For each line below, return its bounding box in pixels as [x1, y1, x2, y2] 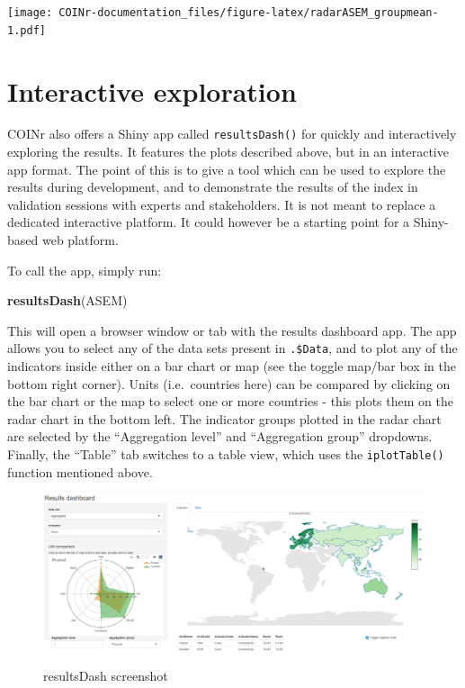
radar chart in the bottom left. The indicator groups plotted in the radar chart [7, 409, 442, 428]
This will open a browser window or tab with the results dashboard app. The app [7, 321, 457, 339]
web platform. [41, 231, 119, 249]
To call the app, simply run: [7, 260, 162, 279]
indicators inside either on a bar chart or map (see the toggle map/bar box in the [7, 357, 457, 376]
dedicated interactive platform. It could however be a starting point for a [7, 213, 410, 231]
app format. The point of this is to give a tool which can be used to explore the [7, 159, 446, 178]
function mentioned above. [7, 462, 153, 481]
